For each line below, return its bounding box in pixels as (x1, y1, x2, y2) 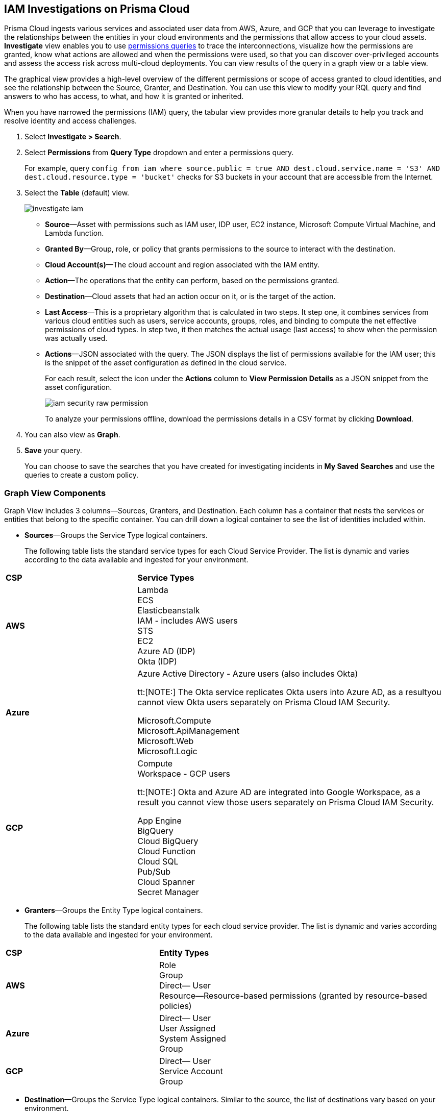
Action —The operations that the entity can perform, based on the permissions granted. (45, 276, 339, 285)
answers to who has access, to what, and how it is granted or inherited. (4, 92, 244, 101)
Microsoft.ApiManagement (137, 726, 240, 736)
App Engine (137, 815, 182, 826)
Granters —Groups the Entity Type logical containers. (24, 906, 203, 915)
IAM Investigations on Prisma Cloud (4, 3, 190, 15)
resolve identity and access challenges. (4, 116, 137, 126)
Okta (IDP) (137, 656, 177, 667)
